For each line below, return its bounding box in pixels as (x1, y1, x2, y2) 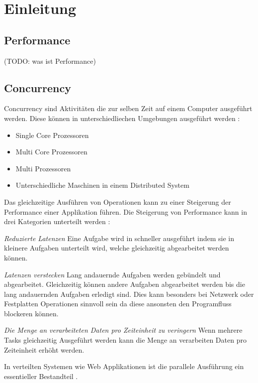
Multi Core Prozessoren (15, 146, 87, 157)
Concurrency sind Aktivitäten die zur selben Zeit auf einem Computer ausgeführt (4, 103, 253, 114)
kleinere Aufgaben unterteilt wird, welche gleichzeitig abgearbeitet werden (4, 243, 229, 253)
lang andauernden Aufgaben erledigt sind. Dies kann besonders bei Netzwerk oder (4, 288, 254, 299)
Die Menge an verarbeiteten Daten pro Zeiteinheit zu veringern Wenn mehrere (4, 325, 243, 335)
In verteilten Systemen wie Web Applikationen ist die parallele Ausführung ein (4, 361, 244, 372)
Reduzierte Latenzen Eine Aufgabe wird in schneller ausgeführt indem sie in (4, 233, 235, 243)
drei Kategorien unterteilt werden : (4, 216, 110, 227)
